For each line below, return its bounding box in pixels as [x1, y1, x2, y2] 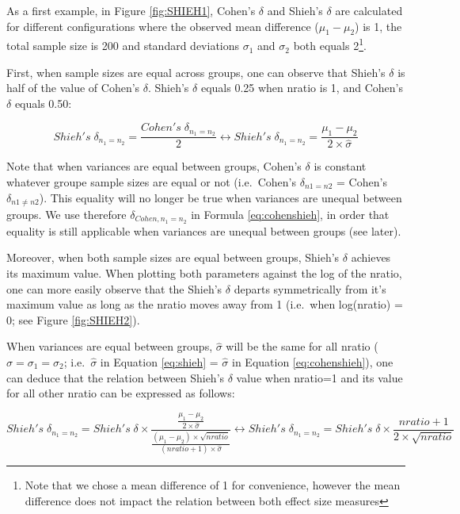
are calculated [335, 2, 403, 18]
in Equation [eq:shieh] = [100, 354, 219, 370]
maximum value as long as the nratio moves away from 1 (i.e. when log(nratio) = [6, 296, 403, 313]
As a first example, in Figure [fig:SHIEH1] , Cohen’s [6, 2, 256, 18]
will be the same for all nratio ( [226, 338, 378, 355]
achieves [351, 249, 391, 266]
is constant [314, 158, 367, 175]
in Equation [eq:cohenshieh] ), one [232, 354, 393, 370]
